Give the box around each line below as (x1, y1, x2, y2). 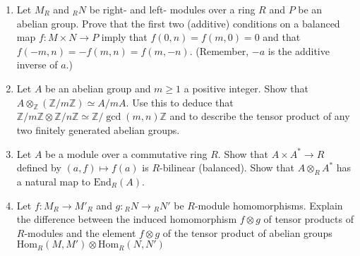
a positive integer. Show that (184, 80, 309, 95)
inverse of (16, 57, 58, 72)
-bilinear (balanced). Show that (160, 160, 295, 175)
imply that (101, 30, 148, 44)
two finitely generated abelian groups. (16, 122, 180, 137)
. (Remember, (189, 43, 249, 58)
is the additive (268, 43, 330, 58)
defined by (16, 160, 61, 175)
